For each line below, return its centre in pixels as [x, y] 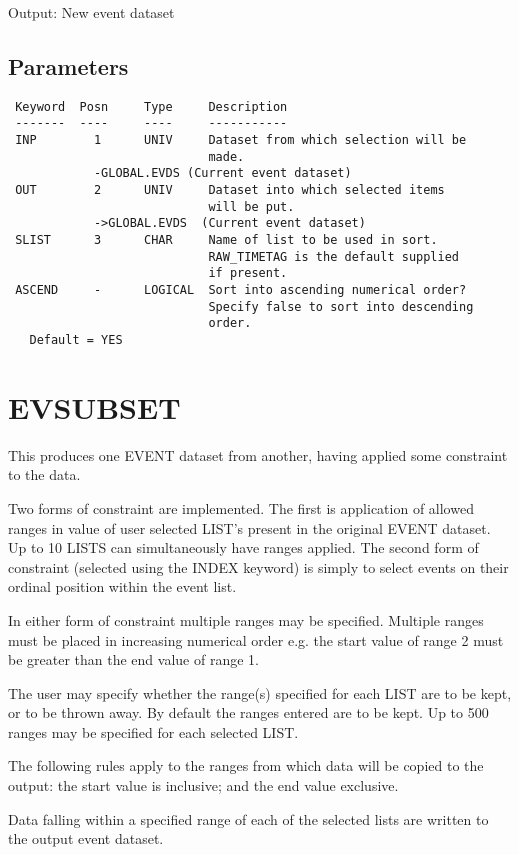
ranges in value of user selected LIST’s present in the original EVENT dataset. [249, 527]
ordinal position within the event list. [122, 586]
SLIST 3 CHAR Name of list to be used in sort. [226, 240]
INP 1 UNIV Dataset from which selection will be [241, 140]
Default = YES [76, 339]
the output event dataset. [86, 838]
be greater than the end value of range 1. [133, 659]
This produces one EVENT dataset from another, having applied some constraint [258, 454]
